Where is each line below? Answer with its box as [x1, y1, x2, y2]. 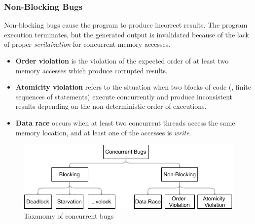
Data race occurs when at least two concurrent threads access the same [15, 117, 235, 128]
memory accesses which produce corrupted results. [15, 65, 168, 75]
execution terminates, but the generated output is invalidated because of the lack [4, 29, 249, 39]
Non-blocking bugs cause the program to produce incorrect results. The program [4, 20, 248, 30]
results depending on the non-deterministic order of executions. [15, 101, 207, 111]
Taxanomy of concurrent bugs [24, 211, 114, 221]
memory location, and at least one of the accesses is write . [15, 127, 191, 137]
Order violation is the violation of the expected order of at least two [15, 56, 229, 65]
